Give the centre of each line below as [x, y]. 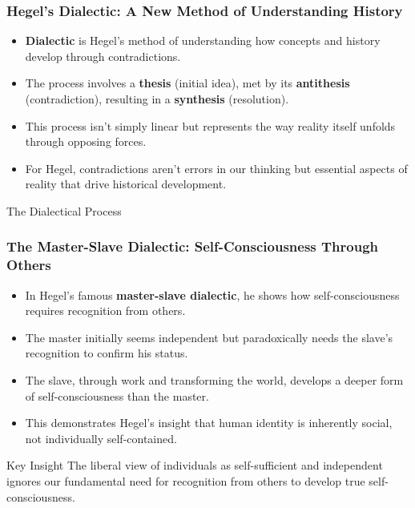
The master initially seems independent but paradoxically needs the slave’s [209, 337]
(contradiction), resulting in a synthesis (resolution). [157, 99]
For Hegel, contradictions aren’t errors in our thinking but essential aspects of [216, 168]
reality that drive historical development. [126, 184]
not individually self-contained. [101, 438]
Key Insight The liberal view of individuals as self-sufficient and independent [195, 465]
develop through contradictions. [103, 56]
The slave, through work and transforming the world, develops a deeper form [214, 380]
